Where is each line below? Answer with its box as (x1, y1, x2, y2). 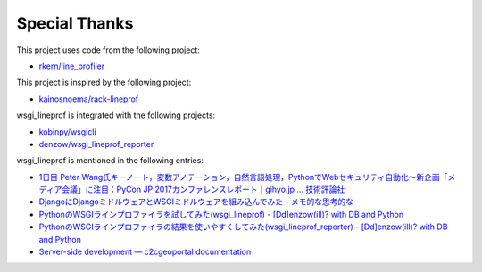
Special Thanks (16, 13, 134, 33)
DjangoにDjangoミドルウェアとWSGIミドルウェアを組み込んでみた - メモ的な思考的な (38, 196, 354, 207)
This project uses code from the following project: (16, 45, 201, 55)
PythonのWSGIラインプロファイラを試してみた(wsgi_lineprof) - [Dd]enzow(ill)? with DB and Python (38, 209, 404, 219)
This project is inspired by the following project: (16, 77, 192, 88)
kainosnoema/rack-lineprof (38, 94, 139, 104)
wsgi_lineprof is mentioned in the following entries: (16, 155, 204, 166)
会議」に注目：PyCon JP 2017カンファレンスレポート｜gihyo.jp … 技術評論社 (62, 184, 345, 195)
